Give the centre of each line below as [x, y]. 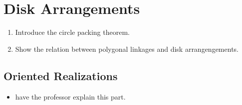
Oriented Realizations [61, 75]
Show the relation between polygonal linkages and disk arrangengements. [127, 49]
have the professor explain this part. [70, 96]
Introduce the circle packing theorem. [72, 32]
